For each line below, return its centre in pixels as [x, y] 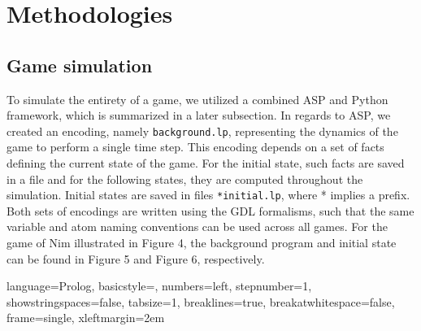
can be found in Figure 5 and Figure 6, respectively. [136, 258]
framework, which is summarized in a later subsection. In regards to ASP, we [199, 115]
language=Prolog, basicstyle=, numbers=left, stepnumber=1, [159, 286]
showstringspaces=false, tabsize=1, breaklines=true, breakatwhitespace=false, [201, 301]
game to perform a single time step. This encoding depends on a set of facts [195, 147]
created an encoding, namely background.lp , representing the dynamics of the [202, 131]
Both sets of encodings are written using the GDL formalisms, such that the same [210, 210]
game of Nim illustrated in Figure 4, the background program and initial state [202, 243]
